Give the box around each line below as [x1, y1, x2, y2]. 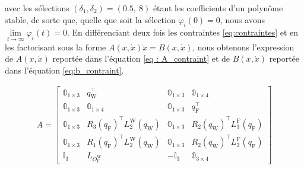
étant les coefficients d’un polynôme [153, 2, 283, 14]
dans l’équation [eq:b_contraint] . [5, 63, 124, 76]
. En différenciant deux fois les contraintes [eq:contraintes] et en [66, 26, 299, 39]
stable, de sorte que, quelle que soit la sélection [5, 13, 176, 25]
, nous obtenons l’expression [192, 40, 294, 53]
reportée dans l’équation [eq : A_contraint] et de [52, 52, 230, 65]
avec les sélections [5, 2, 69, 14]
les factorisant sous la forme [5, 40, 106, 53]
